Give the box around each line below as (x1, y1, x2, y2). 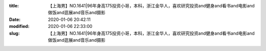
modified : (9, 24, 30, 29)
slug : (9, 30, 20, 36)
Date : (9, 16, 21, 22)
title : (9, 3, 19, 8)
